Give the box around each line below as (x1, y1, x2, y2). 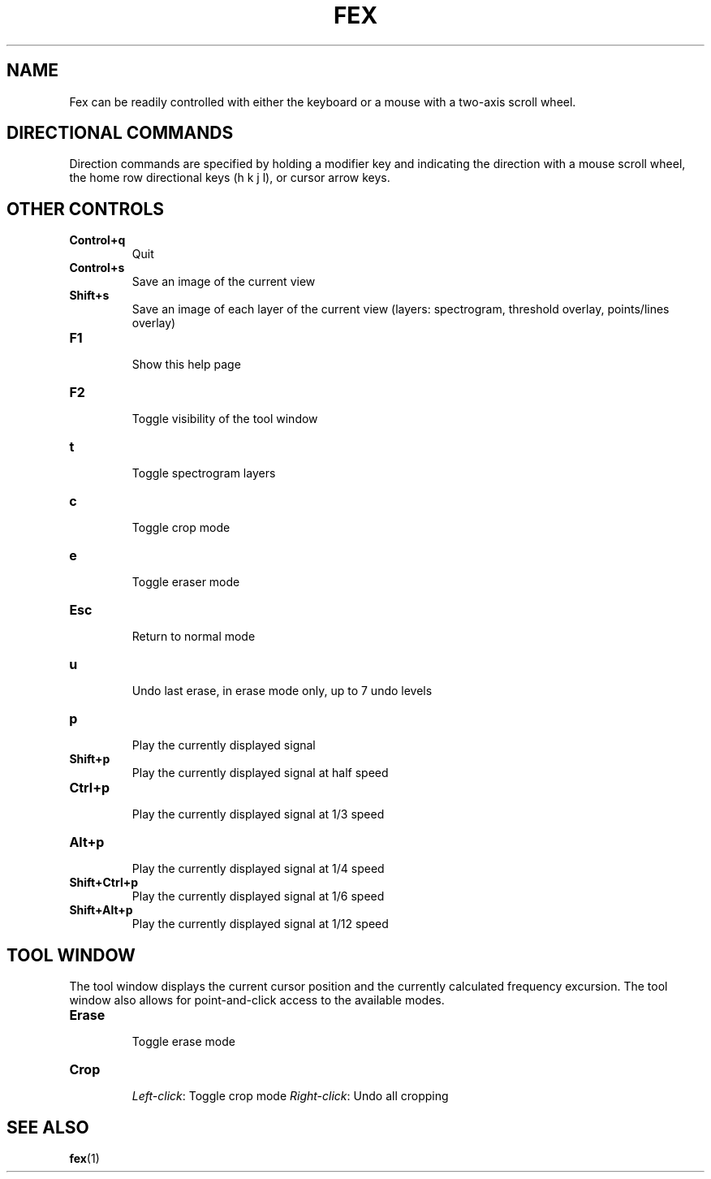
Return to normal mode (131, 629, 256, 644)
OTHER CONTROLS (6, 198, 165, 219)
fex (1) (69, 1151, 100, 1165)
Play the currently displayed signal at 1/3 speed (131, 807, 385, 822)
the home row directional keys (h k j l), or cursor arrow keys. (69, 171, 390, 185)
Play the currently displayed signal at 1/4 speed (131, 862, 385, 876)
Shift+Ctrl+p (69, 875, 139, 890)
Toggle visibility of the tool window (131, 412, 318, 426)
